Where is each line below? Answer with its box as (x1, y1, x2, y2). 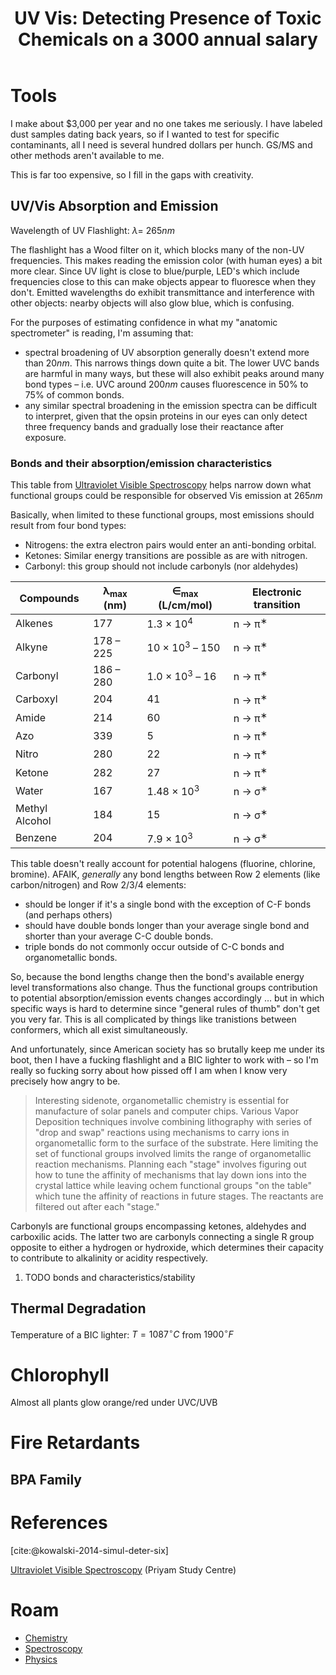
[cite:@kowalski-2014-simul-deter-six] (10, 1544, 169, 1556)
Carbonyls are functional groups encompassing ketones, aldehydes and (10, 1220, 307, 1232)
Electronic (252, 585, 302, 599)
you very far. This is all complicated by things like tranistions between (10, 1013, 297, 1025)
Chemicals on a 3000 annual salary (18, 28, 318, 51)
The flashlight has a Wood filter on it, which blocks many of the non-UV (10, 243, 305, 256)
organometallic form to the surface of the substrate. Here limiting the (34, 1137, 319, 1149)
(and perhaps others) (24, 908, 113, 921)
